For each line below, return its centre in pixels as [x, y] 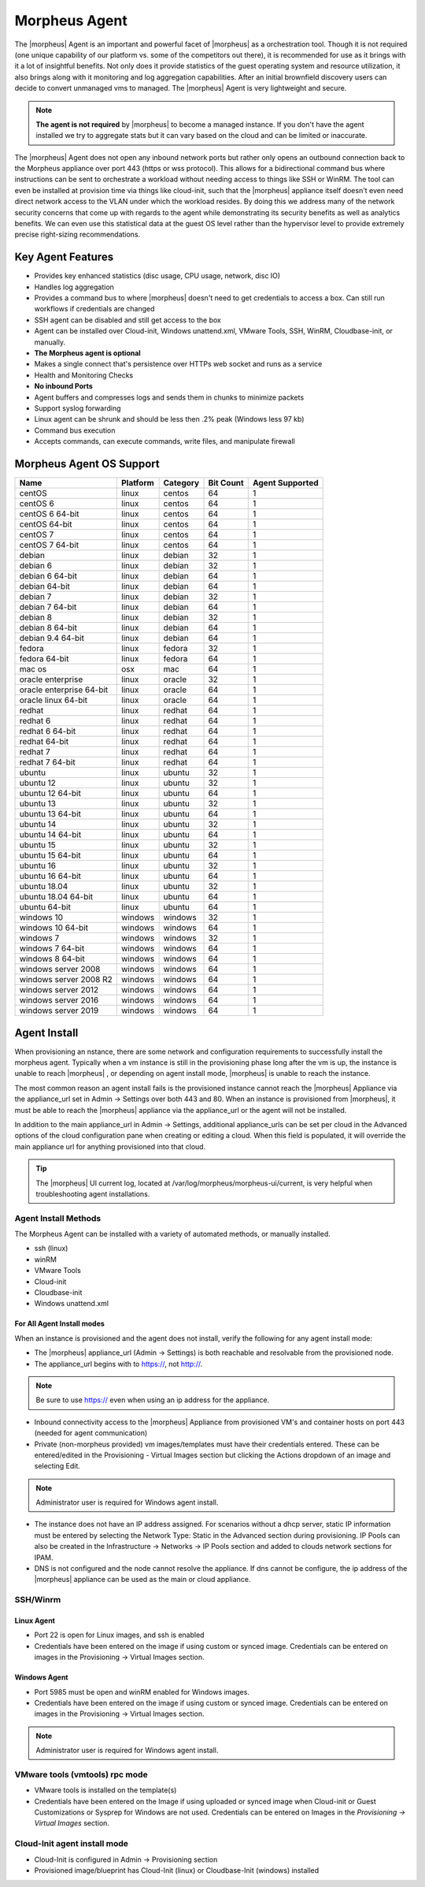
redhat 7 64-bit [47, 762]
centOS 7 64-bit [49, 545]
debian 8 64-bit [48, 628]
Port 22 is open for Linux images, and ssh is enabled [119, 1635]
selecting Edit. [57, 1466]
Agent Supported [285, 483]
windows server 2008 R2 [66, 980]
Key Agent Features [64, 257]
